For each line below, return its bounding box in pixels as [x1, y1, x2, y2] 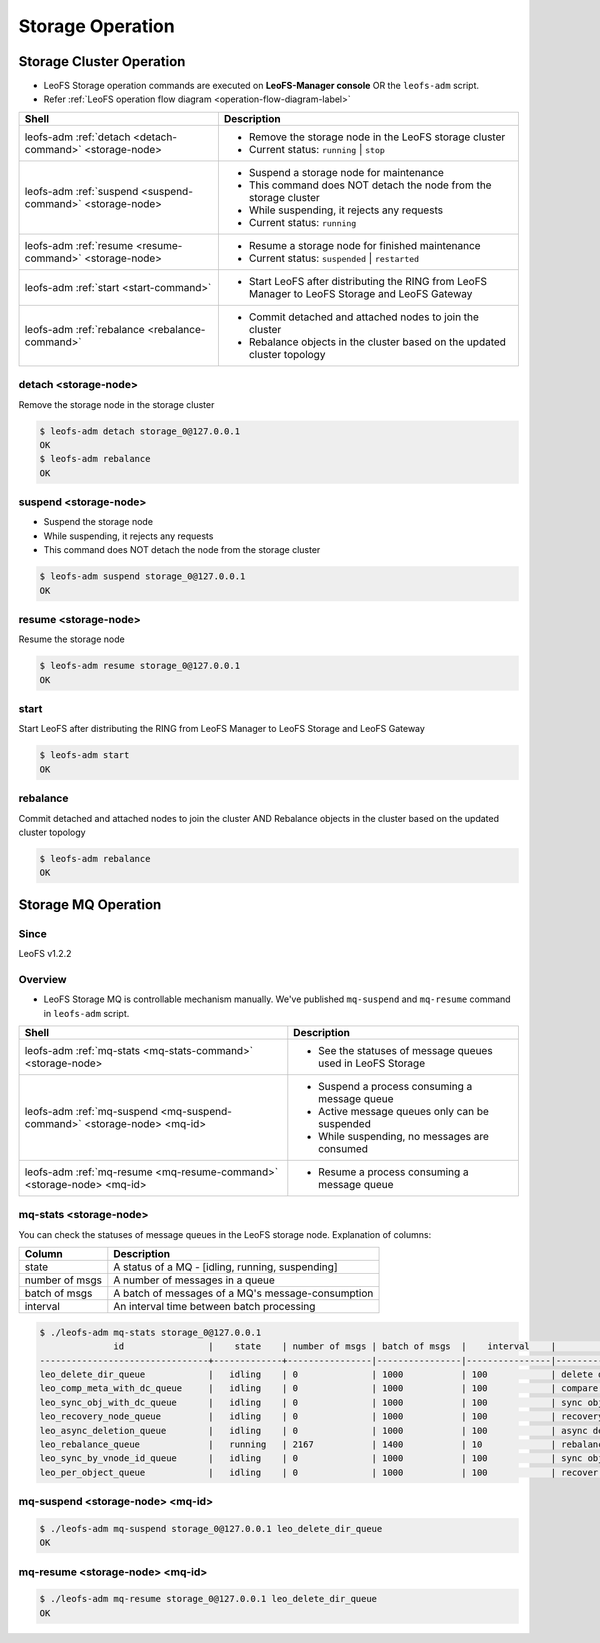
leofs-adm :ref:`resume [24, 238, 134, 252]
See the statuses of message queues [318, 1044, 494, 1058]
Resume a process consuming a [318, 1165, 469, 1179]
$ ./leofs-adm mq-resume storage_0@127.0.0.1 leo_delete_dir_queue [39, 1593, 378, 1605]
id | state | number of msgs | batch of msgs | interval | [113, 1341, 557, 1352]
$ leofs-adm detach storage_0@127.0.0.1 [39, 425, 240, 437]
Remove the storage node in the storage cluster [18, 398, 215, 410]
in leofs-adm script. [43, 1007, 130, 1019]
